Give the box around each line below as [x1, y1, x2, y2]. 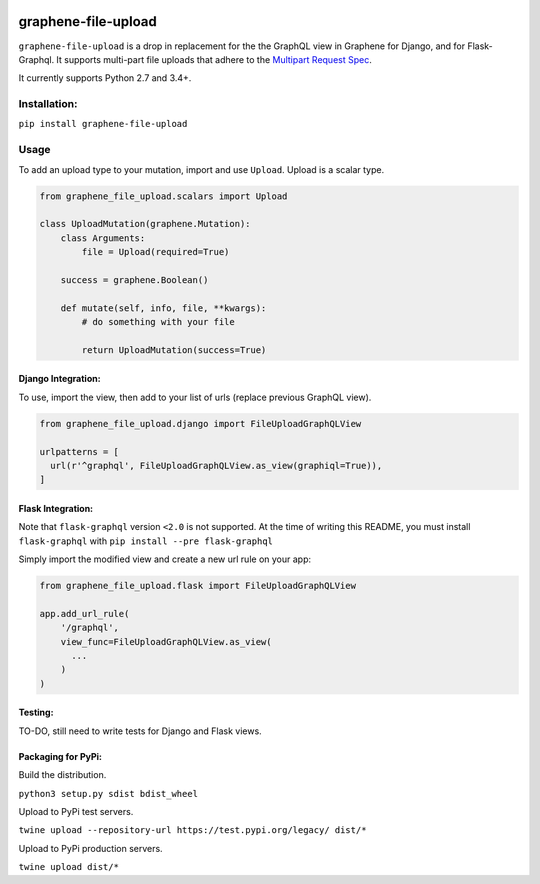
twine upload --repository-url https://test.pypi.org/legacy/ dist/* [18, 825, 367, 836]
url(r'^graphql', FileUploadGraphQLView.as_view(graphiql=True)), [50, 460, 383, 471]
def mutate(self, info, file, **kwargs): [60, 302, 267, 314]
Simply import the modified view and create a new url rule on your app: [18, 553, 312, 565]
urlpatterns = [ [39, 446, 120, 457]
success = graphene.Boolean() [60, 274, 209, 285]
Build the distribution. [18, 769, 107, 781]
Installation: [18, 97, 78, 111]
